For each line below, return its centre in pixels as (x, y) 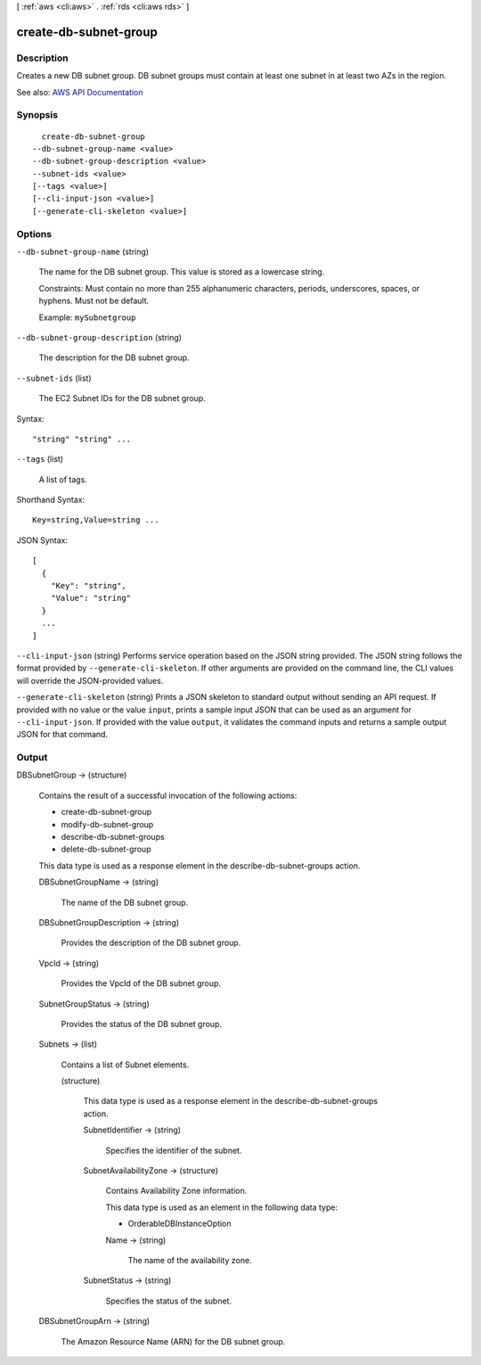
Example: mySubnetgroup (87, 317)
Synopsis (37, 115)
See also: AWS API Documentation (80, 92)
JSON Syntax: (42, 540)
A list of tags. (63, 479)
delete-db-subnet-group (106, 849)
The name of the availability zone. (190, 1260)
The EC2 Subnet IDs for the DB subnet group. (122, 399)
